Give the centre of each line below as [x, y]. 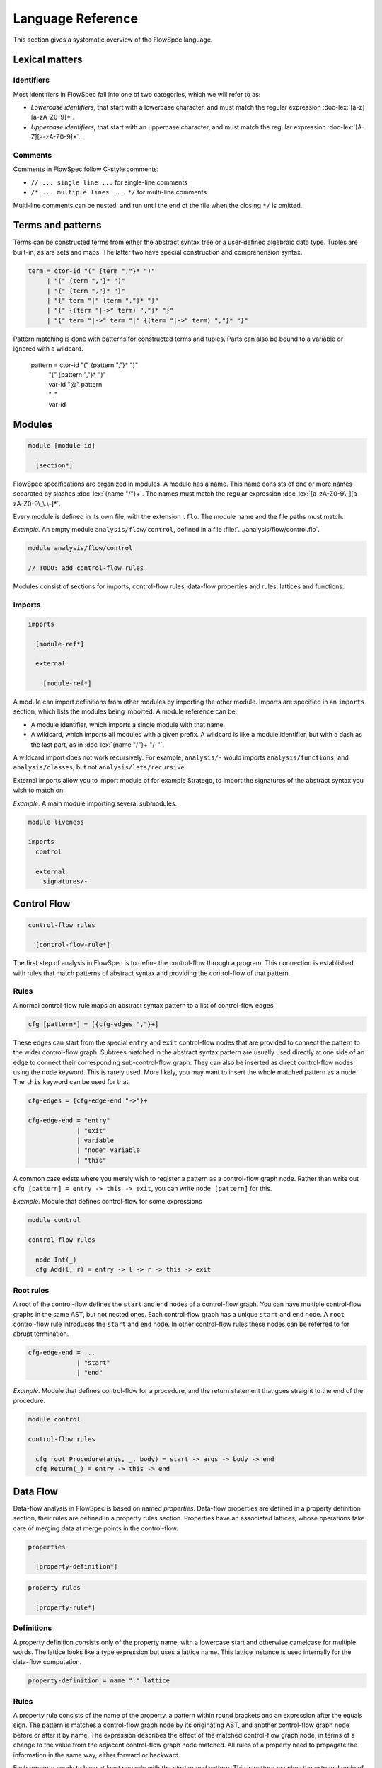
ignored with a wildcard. [48, 349]
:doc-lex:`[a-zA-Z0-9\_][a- [321, 494]
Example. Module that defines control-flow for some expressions [108, 1202]
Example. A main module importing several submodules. [95, 803]
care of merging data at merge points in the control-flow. [95, 1528]
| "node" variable [109, 1150]
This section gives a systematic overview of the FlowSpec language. [113, 40]
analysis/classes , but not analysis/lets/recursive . [100, 767]
